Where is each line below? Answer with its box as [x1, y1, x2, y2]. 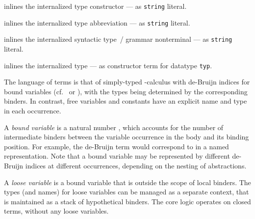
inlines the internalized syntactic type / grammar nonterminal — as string [4, 34, 232, 44]
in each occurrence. [4, 106, 61, 115]
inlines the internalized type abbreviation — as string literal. [4, 17, 190, 27]
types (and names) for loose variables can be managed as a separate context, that [4, 187, 249, 197]
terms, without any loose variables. [4, 206, 109, 216]
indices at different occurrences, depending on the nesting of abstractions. [25, 160, 247, 170]
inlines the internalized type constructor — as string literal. [4, 1, 187, 11]
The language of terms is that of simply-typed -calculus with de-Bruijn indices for [4, 77, 250, 87]
